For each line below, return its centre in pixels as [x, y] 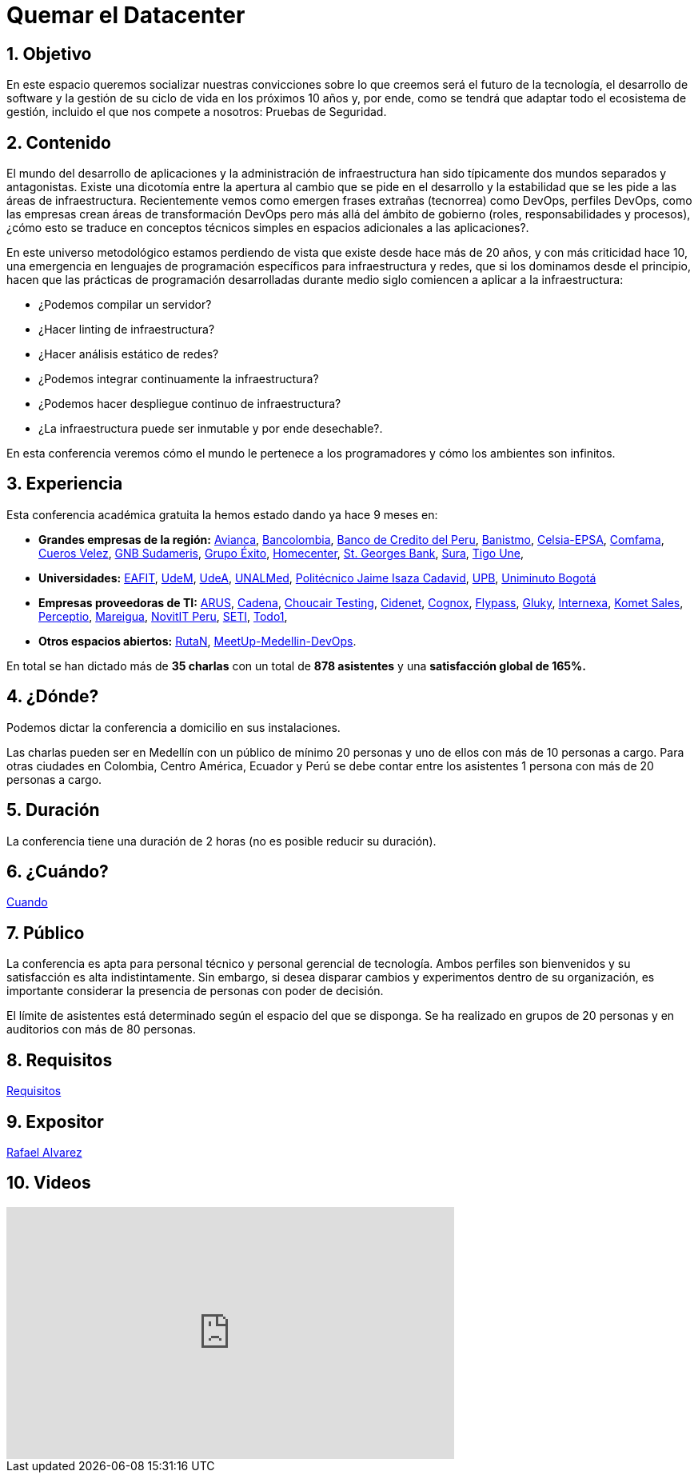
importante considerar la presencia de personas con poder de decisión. [195, 991]
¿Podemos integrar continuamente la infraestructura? [179, 379]
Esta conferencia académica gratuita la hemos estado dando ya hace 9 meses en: [222, 514]
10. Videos [49, 1183]
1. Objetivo [49, 54]
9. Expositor [55, 1121]
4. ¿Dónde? [53, 697]
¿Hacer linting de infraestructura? [127, 330]
